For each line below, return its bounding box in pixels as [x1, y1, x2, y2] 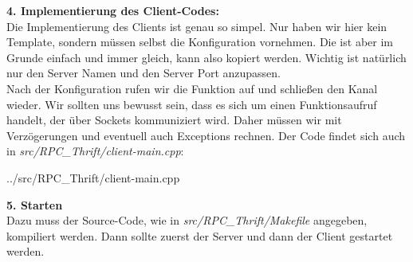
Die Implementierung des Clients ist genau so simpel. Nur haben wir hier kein [6, 18, 387, 34]
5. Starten [6, 196, 63, 213]
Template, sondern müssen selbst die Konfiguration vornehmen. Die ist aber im [6, 33, 393, 50]
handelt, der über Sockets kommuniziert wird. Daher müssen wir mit [6, 111, 342, 128]
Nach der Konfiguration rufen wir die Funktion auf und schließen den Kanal [6, 80, 378, 96]
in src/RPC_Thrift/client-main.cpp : [6, 143, 184, 159]
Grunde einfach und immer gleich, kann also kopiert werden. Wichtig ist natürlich [6, 49, 407, 65]
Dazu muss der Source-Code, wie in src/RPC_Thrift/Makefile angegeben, [6, 212, 368, 229]
